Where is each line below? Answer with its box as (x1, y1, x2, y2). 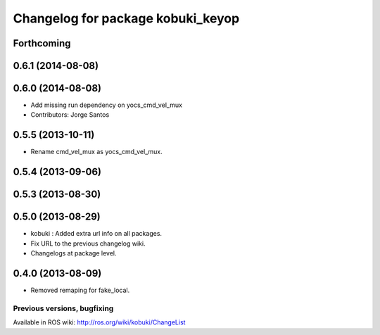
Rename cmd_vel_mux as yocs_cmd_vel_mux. (30, 148, 163, 156)
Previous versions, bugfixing (13, 303, 114, 313)
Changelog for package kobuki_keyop (13, 11, 240, 26)
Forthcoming (13, 37, 71, 49)
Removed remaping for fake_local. (30, 286, 130, 295)
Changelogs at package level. (30, 249, 117, 258)
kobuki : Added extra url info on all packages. (30, 229, 162, 238)
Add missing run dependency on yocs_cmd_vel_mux (30, 101, 183, 109)
